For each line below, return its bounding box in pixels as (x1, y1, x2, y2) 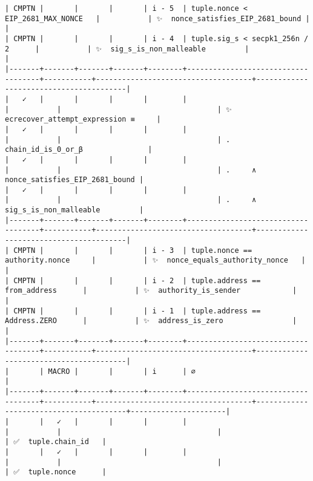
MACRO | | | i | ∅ (48, 367, 196, 376)
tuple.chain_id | (28, 437, 107, 447)
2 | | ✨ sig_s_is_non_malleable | (5, 44, 249, 53)
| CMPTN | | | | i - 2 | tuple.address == (5, 276, 261, 285)
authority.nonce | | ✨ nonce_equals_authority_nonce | (5, 256, 306, 265)
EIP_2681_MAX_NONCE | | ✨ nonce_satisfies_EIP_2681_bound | (5, 14, 310, 23)
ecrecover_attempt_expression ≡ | (5, 115, 161, 124)
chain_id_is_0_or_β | (5, 145, 153, 154)
